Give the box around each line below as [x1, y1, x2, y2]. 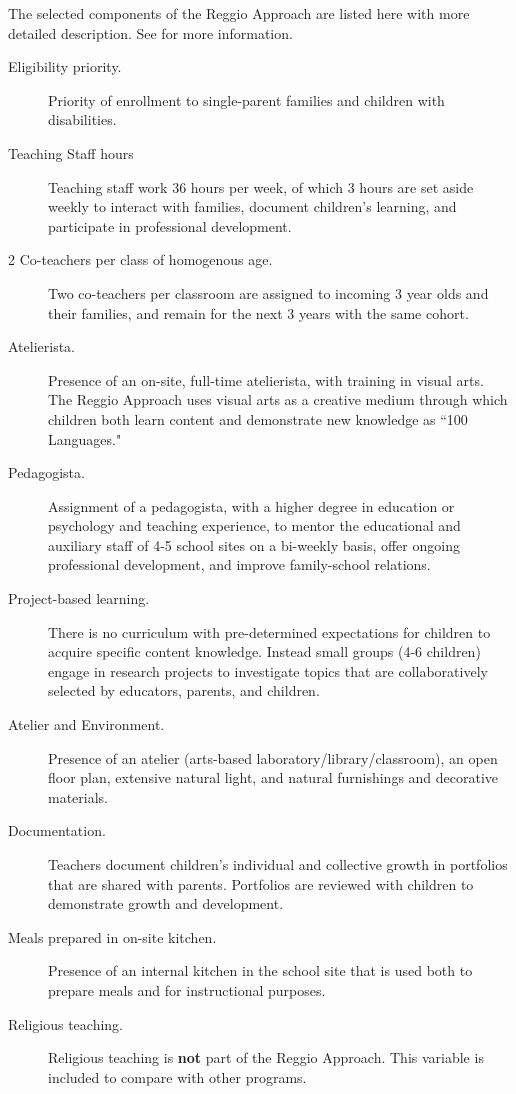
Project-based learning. [8, 588, 150, 609]
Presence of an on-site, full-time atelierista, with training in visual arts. [48, 369, 484, 390]
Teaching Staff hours [8, 142, 134, 163]
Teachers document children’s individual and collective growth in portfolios [48, 854, 508, 874]
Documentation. [8, 820, 106, 841]
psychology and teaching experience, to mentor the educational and [48, 515, 461, 536]
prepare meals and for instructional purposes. [48, 979, 326, 1000]
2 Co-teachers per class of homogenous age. [8, 249, 273, 270]
